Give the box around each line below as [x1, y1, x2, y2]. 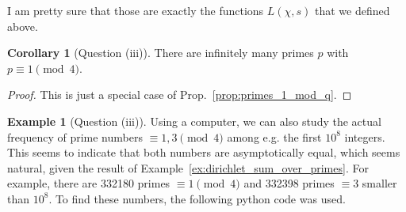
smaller [362, 175, 397, 191]
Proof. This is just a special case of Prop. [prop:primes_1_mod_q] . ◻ [7, 86, 352, 103]
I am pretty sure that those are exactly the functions [7, 2, 264, 18]
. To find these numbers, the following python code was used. [48, 190, 346, 206]
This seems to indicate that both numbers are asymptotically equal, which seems [7, 144, 400, 161]
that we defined [315, 2, 390, 18]
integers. [344, 128, 385, 145]
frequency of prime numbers [7, 128, 143, 145]
